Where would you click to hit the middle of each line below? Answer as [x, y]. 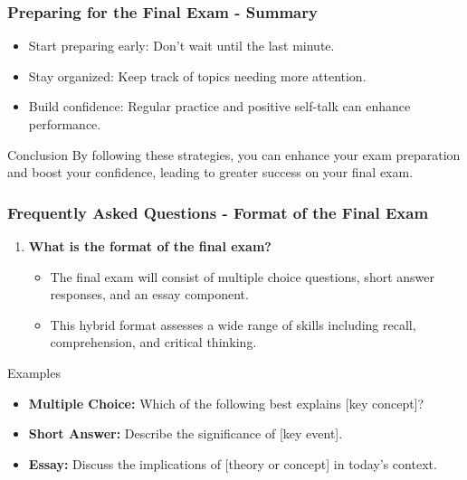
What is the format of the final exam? [150, 246]
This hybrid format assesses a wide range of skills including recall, [233, 324]
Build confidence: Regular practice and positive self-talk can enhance [219, 106]
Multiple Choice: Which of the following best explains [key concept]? [226, 403]
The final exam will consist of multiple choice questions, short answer [242, 276]
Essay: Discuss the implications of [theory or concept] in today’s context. [233, 463]
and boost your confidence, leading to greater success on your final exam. [210, 172]
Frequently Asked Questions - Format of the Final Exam [218, 212]
